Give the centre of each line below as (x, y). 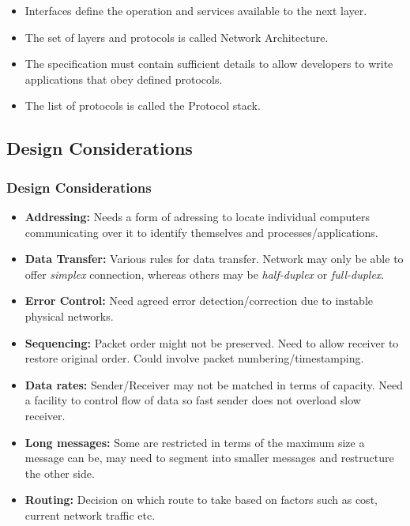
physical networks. (69, 316)
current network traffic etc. (90, 515)
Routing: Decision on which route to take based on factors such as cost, (201, 500)
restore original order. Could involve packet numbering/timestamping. (194, 358)
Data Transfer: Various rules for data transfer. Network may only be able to (214, 259)
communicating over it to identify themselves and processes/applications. (201, 232)
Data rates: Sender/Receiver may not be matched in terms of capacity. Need (214, 384)
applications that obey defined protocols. (124, 79)
